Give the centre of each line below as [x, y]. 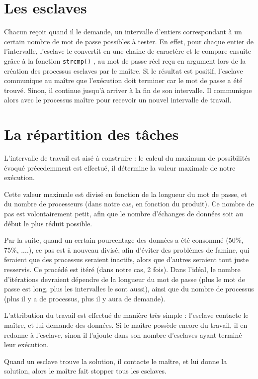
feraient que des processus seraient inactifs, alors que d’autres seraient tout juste [127, 259]
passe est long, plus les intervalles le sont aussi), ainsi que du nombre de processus [129, 289]
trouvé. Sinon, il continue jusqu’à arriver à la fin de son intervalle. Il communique [128, 90]
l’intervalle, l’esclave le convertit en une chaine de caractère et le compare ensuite [128, 51]
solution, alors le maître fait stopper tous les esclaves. [85, 371]
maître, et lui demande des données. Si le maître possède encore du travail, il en [126, 325]
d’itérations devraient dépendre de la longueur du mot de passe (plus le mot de [125, 279]
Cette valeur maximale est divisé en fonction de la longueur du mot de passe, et [126, 194]
